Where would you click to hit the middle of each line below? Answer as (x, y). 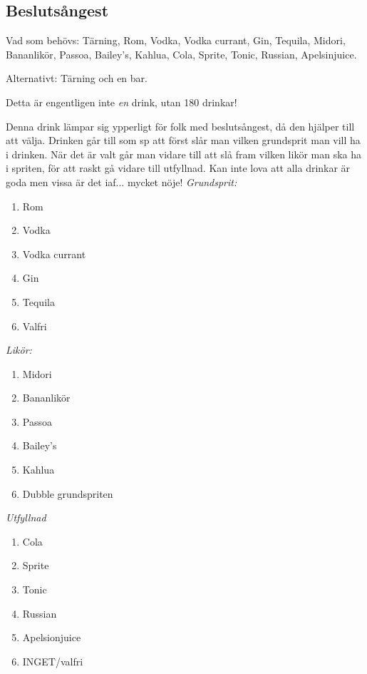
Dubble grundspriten (68, 493)
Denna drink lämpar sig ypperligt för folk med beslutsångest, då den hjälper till (180, 126)
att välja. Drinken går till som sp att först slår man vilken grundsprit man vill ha (183, 140)
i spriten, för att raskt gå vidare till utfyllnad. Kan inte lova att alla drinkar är (178, 168)
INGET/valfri (53, 661)
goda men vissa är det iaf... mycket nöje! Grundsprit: (122, 182)
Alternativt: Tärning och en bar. (77, 78)
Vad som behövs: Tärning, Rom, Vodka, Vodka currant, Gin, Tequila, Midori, (176, 40)
